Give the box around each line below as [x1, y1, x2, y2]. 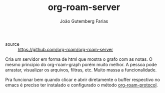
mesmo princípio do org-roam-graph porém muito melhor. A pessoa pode [5, 61, 157, 67]
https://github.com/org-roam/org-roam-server [17, 46, 113, 52]
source [5, 41, 20, 47]
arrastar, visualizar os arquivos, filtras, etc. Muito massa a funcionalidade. [5, 67, 157, 73]
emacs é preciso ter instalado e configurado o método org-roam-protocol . [5, 82, 158, 88]
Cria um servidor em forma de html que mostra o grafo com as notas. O [5, 56, 152, 62]
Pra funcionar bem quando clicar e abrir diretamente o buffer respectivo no [5, 76, 160, 82]
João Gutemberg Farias [59, 18, 108, 24]
